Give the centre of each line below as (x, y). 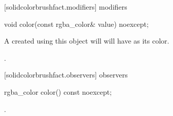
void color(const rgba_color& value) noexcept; (76, 24)
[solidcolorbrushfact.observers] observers (66, 75)
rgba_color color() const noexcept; (58, 91)
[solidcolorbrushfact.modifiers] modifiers (66, 7)
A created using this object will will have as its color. (87, 41)
